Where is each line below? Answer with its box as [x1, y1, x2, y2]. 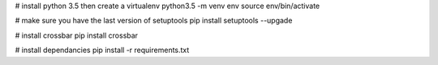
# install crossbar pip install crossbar [15, 30, 138, 40]
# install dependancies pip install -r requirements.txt [15, 45, 190, 55]
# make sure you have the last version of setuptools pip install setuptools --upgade [15, 16, 293, 26]
